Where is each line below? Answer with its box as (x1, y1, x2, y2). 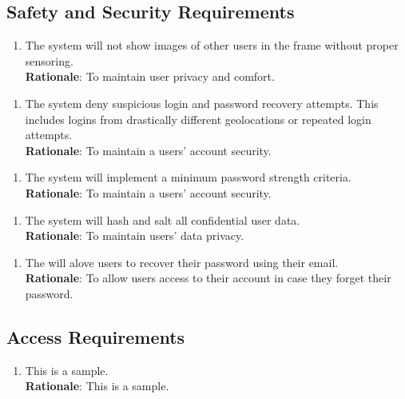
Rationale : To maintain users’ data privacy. (25, 227, 244, 244)
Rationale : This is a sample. (25, 377, 169, 394)
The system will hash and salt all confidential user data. (25, 211, 300, 228)
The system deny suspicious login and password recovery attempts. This (25, 94, 379, 111)
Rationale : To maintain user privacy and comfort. (25, 68, 275, 85)
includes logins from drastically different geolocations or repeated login (25, 110, 371, 127)
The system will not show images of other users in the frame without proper (25, 37, 399, 54)
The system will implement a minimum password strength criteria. (25, 169, 351, 186)
